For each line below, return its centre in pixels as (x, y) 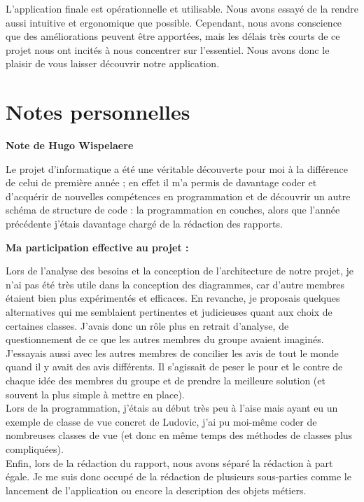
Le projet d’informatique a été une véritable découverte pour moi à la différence (177, 168)
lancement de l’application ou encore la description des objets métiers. (156, 490)
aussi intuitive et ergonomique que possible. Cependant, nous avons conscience (174, 22)
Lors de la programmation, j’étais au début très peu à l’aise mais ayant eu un (172, 408)
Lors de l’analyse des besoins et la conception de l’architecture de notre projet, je (180, 271)
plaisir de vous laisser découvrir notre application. (113, 63)
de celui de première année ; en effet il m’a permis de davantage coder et (161, 182)
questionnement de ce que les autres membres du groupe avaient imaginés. (165, 339)
